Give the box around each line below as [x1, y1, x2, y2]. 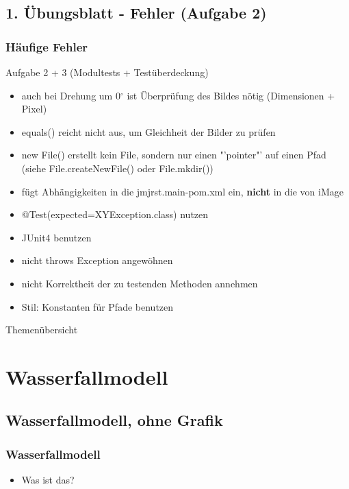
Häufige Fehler [5, 38, 88, 55]
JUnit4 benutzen [21, 230, 92, 244]
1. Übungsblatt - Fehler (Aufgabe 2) [5, 2, 267, 23]
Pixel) [21, 102, 47, 116]
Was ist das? [21, 473, 75, 487]
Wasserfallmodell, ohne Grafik [5, 409, 223, 431]
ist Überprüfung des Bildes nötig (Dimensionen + [127, 88, 335, 102]
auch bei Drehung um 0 [21, 88, 120, 102]
